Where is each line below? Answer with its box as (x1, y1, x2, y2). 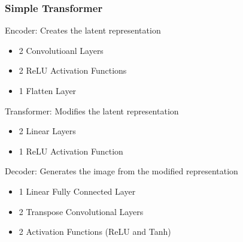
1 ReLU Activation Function (19, 144, 123, 157)
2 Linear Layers (19, 125, 76, 137)
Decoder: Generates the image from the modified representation (5, 165, 238, 177)
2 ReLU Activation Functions (19, 64, 127, 77)
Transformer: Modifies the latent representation (5, 104, 179, 117)
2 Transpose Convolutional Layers (19, 205, 144, 217)
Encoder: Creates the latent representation (5, 24, 161, 37)
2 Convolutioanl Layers (19, 44, 104, 56)
